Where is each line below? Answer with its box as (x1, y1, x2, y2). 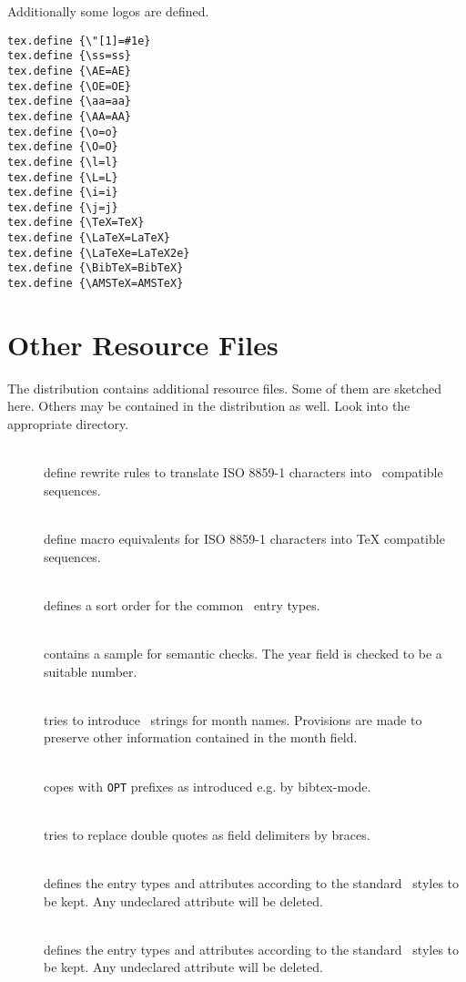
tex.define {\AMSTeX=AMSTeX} (7, 277, 184, 291)
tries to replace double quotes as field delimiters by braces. (44, 824, 370, 844)
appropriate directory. (7, 414, 129, 434)
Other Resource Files (7, 325, 279, 363)
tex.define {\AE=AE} (7, 64, 132, 77)
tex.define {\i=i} (7, 186, 118, 199)
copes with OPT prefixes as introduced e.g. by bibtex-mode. (44, 776, 371, 795)
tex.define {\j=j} (7, 200, 118, 214)
